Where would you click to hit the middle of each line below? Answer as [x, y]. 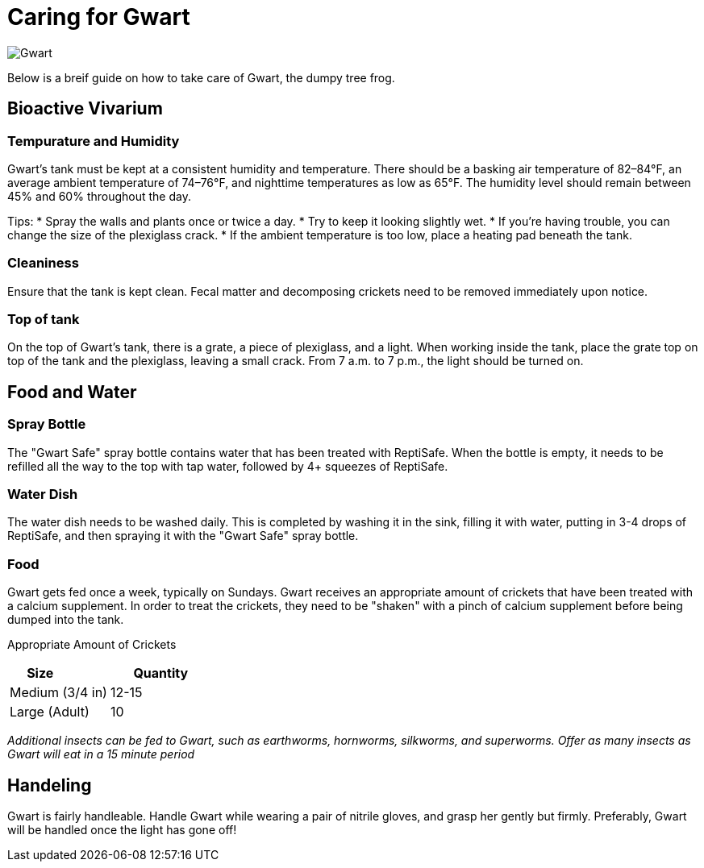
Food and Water [72, 392]
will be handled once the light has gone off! [122, 830]
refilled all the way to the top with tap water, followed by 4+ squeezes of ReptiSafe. [228, 466]
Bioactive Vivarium [85, 109]
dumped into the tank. [66, 620]
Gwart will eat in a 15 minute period [101, 754]
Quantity [161, 673]
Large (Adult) [50, 712]
